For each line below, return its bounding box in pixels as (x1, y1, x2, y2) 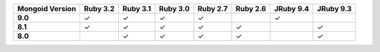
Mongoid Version (17, 4, 77, 13)
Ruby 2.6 (235, 4, 267, 13)
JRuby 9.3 (317, 4, 352, 13)
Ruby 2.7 (197, 4, 228, 13)
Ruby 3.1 (122, 4, 151, 13)
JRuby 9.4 (274, 4, 310, 13)
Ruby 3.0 (158, 4, 190, 13)
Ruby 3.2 (84, 4, 115, 13)
